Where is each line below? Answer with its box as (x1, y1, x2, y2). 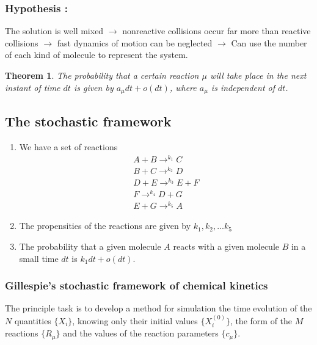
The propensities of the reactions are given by (19, 219, 191, 232)
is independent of (211, 81, 275, 93)
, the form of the (230, 314, 293, 327)
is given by (73, 81, 114, 93)
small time (19, 252, 59, 264)
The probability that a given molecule (19, 239, 161, 252)
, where (169, 81, 197, 93)
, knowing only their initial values (72, 314, 198, 327)
